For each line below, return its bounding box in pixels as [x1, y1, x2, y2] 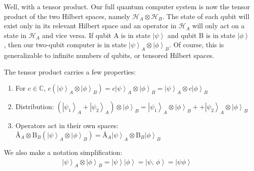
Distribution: [15, 101, 54, 112]
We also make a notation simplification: [4, 147, 123, 157]
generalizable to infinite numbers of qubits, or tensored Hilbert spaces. [4, 50, 214, 60]
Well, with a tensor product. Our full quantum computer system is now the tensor [4, 1, 250, 11]
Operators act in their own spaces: [15, 120, 119, 131]
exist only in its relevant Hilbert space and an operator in [4, 20, 177, 31]
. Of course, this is [169, 39, 224, 50]
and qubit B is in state [167, 30, 235, 40]
